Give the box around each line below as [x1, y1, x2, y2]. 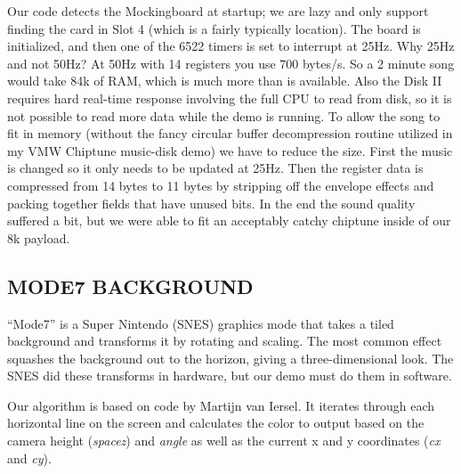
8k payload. [7, 228, 70, 247]
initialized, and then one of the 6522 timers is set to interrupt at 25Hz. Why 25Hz [7, 37, 455, 55]
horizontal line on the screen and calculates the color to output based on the [7, 413, 425, 432]
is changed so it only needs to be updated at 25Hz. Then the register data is [7, 159, 424, 177]
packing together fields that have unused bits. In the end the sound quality [7, 193, 416, 212]
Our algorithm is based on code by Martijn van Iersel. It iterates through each [7, 396, 435, 414]
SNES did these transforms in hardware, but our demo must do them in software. [7, 366, 452, 385]
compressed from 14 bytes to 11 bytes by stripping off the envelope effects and [7, 176, 434, 194]
